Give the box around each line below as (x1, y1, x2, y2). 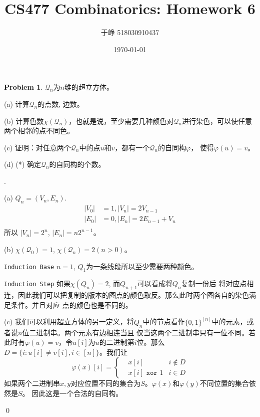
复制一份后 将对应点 (181, 278, 247, 289)
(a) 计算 (4, 98, 29, 109)
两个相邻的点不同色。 (4, 125, 74, 136)
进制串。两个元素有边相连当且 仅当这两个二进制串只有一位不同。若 (36, 327, 256, 337)
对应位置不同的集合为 (70, 378, 141, 388)
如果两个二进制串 (4, 378, 60, 388)
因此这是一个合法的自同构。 (31, 387, 123, 398)
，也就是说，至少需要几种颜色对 (68, 115, 174, 126)
